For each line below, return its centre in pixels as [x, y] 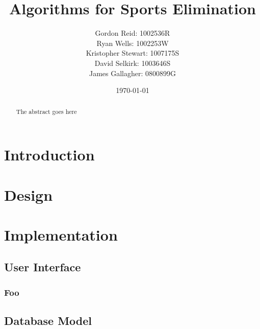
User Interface [43, 267]
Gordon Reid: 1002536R [133, 33]
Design [29, 194]
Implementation [61, 234]
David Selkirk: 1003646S [133, 63]
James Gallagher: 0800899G [133, 73]
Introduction [49, 155]
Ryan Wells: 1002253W [133, 43]
